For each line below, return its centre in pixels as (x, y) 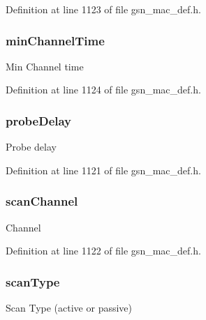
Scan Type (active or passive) (69, 308)
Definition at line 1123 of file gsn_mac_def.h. (103, 9)
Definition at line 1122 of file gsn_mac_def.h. (103, 251)
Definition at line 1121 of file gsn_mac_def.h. (103, 170)
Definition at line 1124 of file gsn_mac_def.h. (103, 90)
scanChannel (42, 201)
